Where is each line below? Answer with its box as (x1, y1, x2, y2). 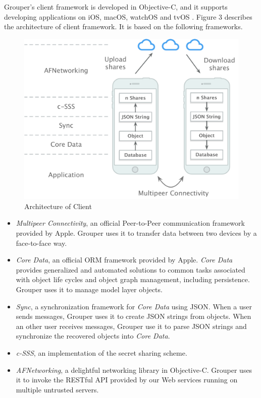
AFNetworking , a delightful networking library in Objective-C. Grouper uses (16, 364, 252, 375)
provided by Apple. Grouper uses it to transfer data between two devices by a (16, 227, 257, 238)
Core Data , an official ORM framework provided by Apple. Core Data (16, 254, 233, 265)
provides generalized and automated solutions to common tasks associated (16, 264, 245, 275)
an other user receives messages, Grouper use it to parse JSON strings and (16, 320, 247, 331)
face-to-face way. (16, 237, 67, 248)
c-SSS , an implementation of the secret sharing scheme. (16, 347, 187, 358)
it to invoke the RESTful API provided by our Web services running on (16, 374, 238, 385)
